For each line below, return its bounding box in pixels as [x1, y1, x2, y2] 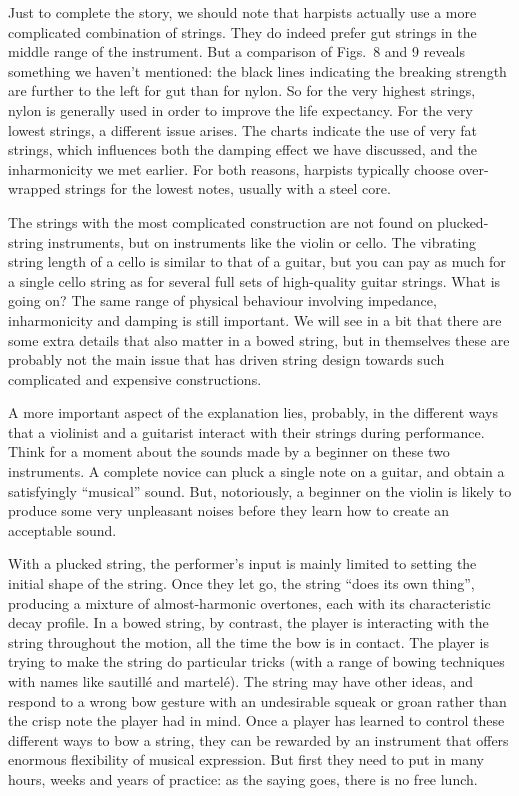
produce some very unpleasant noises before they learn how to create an [8, 500, 450, 521]
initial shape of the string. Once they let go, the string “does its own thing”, [8, 573, 475, 594]
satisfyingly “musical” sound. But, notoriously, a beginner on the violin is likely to [8, 480, 512, 501]
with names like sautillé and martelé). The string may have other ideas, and [8, 671, 474, 691]
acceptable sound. [8, 519, 117, 540]
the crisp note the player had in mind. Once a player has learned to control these [8, 710, 505, 731]
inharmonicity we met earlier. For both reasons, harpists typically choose [8, 158, 455, 179]
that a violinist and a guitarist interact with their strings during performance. [8, 421, 485, 442]
